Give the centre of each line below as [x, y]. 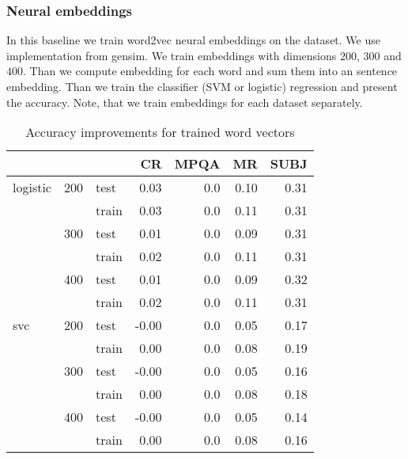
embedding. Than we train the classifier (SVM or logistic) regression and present [202, 86]
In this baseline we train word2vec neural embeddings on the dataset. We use [193, 40]
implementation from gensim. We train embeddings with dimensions [172, 55]
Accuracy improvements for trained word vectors [160, 132]
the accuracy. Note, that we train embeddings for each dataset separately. [185, 102]
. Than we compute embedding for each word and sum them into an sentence [210, 71]
